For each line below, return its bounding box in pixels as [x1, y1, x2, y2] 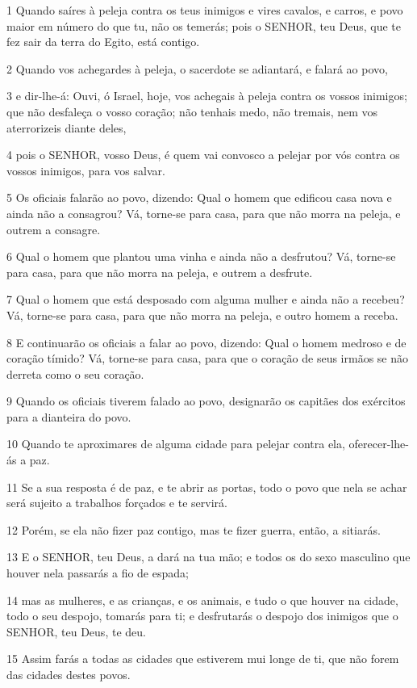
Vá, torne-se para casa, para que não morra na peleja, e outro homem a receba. [6, 306, 398, 323]
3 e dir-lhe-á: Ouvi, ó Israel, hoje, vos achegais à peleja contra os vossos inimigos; [6, 87, 407, 104]
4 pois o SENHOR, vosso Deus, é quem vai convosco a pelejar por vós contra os [6, 146, 400, 163]
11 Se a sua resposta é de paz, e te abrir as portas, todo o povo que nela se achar [6, 478, 407, 495]
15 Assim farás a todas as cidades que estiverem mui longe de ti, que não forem [6, 650, 399, 667]
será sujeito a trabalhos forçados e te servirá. [6, 494, 227, 511]
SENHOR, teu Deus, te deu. [6, 623, 146, 640]
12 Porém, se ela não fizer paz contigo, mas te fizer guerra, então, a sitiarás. [6, 521, 381, 538]
